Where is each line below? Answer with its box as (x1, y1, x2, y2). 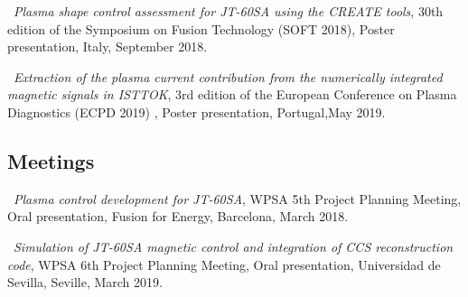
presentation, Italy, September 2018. (7, 37, 208, 56)
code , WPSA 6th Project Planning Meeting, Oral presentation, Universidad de (7, 255, 441, 274)
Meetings (7, 146, 95, 174)
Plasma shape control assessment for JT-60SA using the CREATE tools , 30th (14, 2, 444, 20)
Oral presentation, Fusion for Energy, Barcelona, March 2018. (7, 207, 349, 226)
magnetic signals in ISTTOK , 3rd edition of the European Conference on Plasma (7, 85, 457, 104)
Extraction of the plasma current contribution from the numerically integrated (14, 67, 443, 86)
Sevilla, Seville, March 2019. (7, 273, 163, 292)
